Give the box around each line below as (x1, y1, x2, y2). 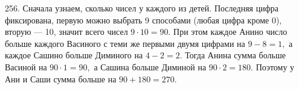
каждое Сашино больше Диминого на (5, 49, 143, 61)
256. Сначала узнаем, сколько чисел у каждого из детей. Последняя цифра (5, 2, 278, 14)
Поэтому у (256, 60, 295, 73)
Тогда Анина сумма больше (185, 49, 286, 61)
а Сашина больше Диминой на (94, 60, 207, 73)
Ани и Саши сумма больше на (5, 72, 117, 85)
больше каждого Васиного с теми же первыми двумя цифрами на (5, 37, 245, 49)
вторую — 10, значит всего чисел (5, 25, 128, 38)
